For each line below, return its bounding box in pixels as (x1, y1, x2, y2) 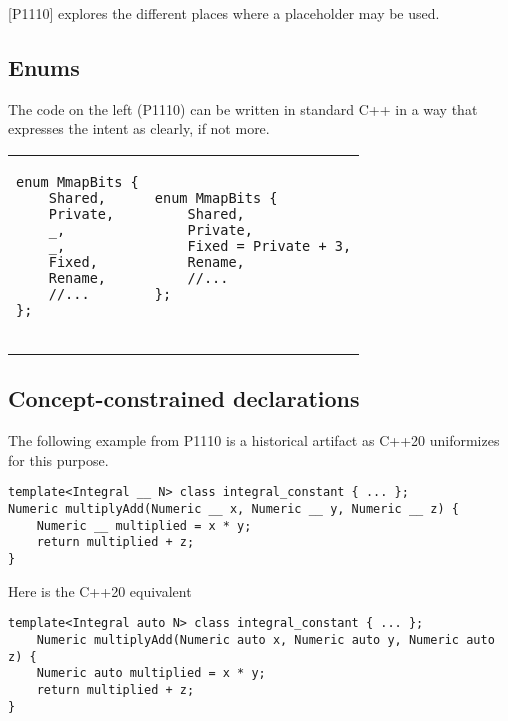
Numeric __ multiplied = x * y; (36, 518, 252, 533)
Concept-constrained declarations (8, 383, 360, 414)
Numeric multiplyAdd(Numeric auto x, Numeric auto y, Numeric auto (36, 632, 495, 647)
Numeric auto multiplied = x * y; (36, 666, 266, 681)
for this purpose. (8, 449, 109, 470)
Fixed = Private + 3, (187, 237, 352, 254)
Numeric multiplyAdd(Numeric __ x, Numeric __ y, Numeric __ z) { (8, 502, 460, 517)
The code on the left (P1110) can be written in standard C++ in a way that (8, 98, 478, 119)
